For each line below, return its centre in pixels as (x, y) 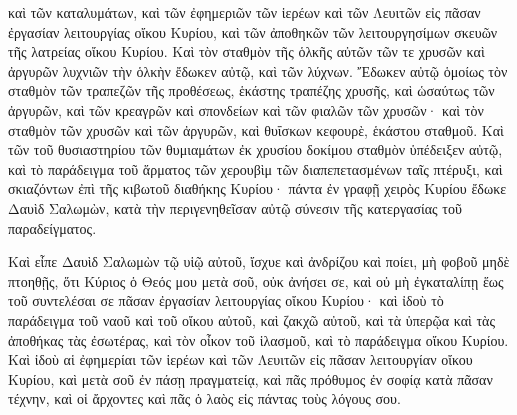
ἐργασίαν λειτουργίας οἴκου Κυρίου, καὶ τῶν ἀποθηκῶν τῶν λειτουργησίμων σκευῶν (253, 31)
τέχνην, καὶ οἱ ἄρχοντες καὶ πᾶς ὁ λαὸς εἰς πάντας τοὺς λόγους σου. (204, 398)
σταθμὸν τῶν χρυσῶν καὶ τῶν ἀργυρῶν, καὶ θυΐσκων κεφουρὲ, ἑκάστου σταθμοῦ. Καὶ (256, 129)
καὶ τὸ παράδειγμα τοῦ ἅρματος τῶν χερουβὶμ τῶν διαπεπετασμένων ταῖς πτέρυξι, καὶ (255, 168)
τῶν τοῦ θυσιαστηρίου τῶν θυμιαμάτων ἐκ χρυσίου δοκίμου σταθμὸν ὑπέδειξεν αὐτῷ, (255, 149)
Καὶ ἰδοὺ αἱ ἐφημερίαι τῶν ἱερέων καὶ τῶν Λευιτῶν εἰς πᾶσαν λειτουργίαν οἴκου (240, 359)
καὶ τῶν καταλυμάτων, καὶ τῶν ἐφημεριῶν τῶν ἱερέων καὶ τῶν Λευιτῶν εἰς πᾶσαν (244, 12)
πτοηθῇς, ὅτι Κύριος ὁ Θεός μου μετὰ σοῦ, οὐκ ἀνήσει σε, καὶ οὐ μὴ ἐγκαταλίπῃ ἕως (256, 280)
